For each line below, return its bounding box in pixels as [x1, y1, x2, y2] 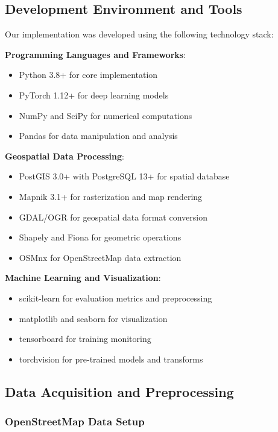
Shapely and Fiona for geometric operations [19, 231, 182, 243]
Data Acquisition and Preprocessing [5, 382, 234, 401]
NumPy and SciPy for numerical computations [19, 109, 192, 121]
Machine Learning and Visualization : [5, 271, 161, 284]
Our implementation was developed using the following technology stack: [5, 28, 274, 40]
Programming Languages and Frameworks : [5, 48, 186, 60]
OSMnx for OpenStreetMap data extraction [19, 251, 182, 263]
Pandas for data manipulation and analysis [19, 129, 178, 142]
